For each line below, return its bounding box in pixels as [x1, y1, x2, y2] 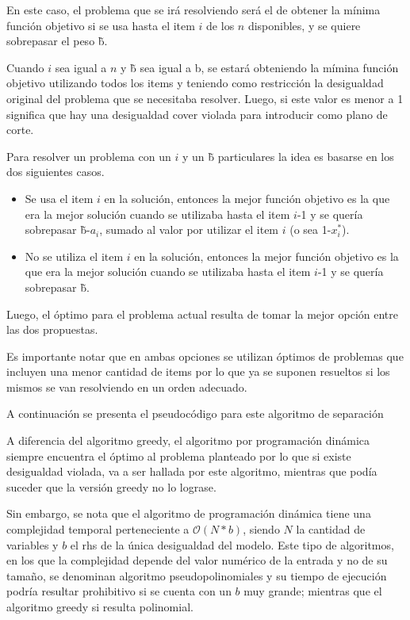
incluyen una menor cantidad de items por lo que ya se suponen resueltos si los [6, 363, 390, 380]
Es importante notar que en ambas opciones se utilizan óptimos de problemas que [6, 347, 404, 364]
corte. [6, 121, 34, 138]
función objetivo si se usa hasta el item [6, 17, 195, 33]
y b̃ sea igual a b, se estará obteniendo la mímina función [120, 59, 399, 75]
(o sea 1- [289, 221, 331, 238]
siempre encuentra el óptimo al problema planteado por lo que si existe [6, 447, 351, 464]
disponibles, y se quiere [247, 17, 361, 33]
